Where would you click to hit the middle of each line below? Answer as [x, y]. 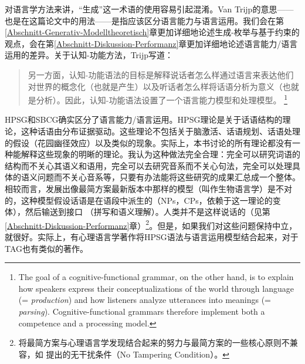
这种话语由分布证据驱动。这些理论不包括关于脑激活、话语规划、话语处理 [160, 131]
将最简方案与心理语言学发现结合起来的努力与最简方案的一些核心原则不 [154, 343]
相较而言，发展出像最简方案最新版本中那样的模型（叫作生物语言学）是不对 [148, 188]
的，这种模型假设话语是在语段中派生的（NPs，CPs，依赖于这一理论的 [139, 200]
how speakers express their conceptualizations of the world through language [156, 288]
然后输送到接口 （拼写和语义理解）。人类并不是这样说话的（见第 [148, 212]
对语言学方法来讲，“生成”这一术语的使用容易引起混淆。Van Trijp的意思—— [149, 9]
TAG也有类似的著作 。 [47, 248]
